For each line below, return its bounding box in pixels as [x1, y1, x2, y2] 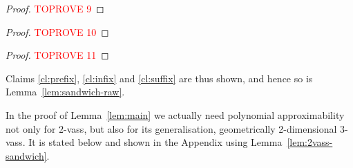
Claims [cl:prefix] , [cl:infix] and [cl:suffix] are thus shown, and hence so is [6, 71, 313, 85]
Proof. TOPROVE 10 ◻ [6, 24, 109, 39]
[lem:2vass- [287, 135, 333, 149]
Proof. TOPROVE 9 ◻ [6, 1, 104, 15]
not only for [6, 121, 56, 136]
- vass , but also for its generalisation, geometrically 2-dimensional [64, 121, 337, 136]
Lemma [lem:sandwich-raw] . [6, 84, 125, 99]
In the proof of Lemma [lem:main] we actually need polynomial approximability [6, 107, 345, 122]
